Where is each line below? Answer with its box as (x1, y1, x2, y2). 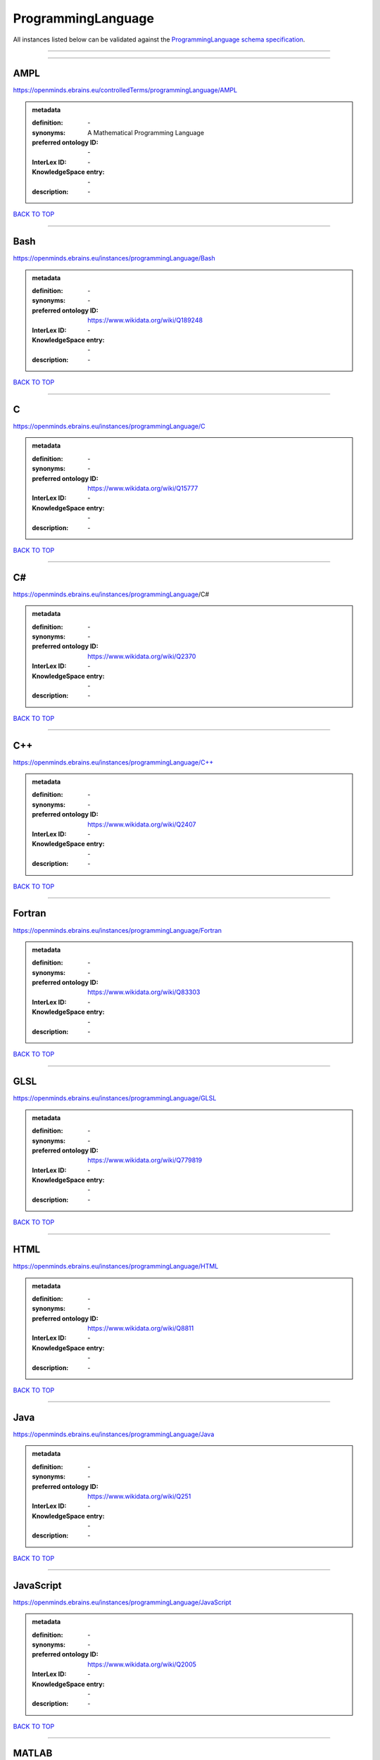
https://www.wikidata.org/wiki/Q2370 (87, 652, 196, 660)
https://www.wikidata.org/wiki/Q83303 (87, 988, 201, 996)
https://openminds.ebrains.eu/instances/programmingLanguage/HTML (13, 1262, 219, 1271)
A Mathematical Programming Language (87, 128, 204, 137)
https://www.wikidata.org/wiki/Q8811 (87, 1324, 194, 1333)
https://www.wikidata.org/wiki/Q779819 (87, 1156, 203, 1164)
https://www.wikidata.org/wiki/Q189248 (87, 316, 203, 325)
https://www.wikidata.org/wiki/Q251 (87, 1492, 191, 1500)
